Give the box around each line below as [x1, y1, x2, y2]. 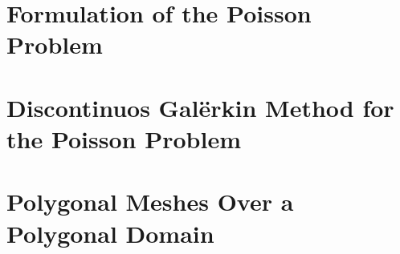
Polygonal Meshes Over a [6, 185, 294, 218]
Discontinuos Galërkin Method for [6, 91, 394, 123]
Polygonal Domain [6, 216, 214, 249]
